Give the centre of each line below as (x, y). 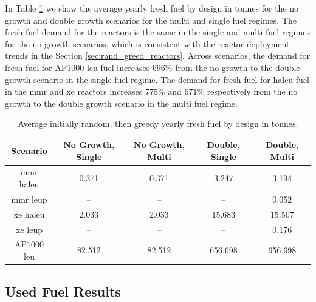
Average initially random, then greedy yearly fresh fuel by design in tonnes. (158, 123)
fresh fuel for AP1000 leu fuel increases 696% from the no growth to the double (153, 67)
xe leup (29, 229)
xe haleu (29, 214)
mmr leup (29, 199)
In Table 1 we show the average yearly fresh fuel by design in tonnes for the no (152, 8)
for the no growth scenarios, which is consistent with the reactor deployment (147, 43)
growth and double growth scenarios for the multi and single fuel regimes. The (151, 20)
